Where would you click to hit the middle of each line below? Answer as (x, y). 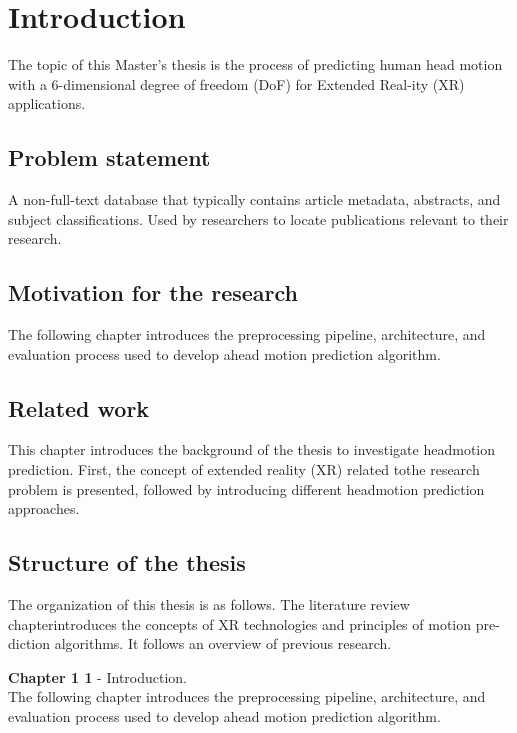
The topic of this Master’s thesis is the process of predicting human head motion (255, 64)
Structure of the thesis (127, 562)
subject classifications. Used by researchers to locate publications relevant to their (258, 218)
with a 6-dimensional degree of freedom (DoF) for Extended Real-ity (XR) (236, 83)
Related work (79, 407)
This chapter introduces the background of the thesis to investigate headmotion (252, 449)
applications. (47, 103)
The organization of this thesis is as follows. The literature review (209, 604)
